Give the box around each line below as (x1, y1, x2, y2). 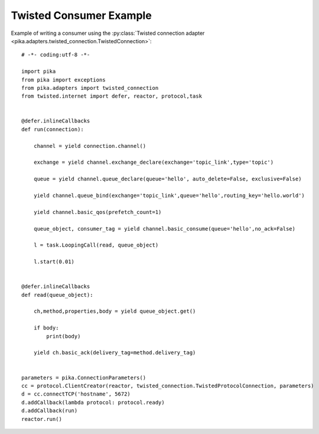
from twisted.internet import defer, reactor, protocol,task (21, 93, 202, 100)
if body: (33, 325, 59, 331)
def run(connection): (21, 126, 84, 132)
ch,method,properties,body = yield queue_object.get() (33, 308, 196, 315)
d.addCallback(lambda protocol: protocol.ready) (21, 399, 165, 406)
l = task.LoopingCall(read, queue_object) (33, 242, 159, 248)
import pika (21, 68, 56, 75)
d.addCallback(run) (21, 407, 78, 414)
